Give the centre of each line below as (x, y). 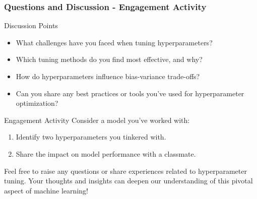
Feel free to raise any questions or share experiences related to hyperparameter (125, 171)
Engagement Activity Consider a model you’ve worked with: (97, 120)
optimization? (37, 103)
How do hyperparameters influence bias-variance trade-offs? (108, 76)
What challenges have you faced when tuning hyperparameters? (114, 42)
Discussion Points (31, 25)
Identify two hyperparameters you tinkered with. (91, 137)
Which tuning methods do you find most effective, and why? (109, 59)
